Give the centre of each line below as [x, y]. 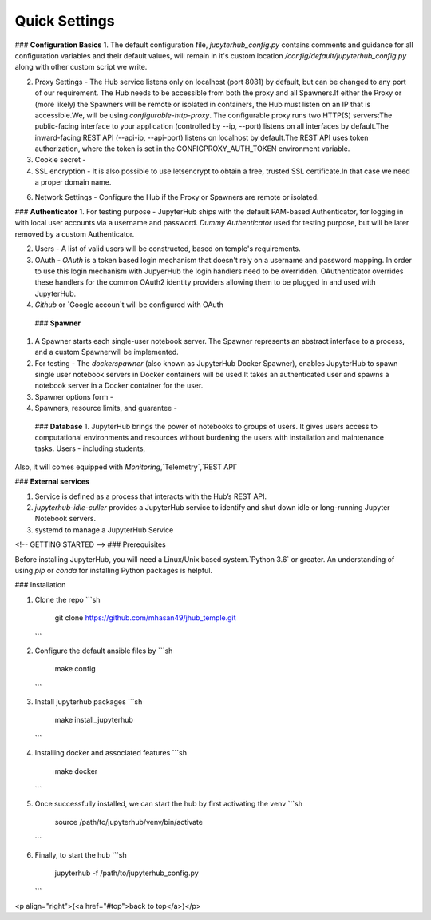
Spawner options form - [74, 396]
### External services [52, 482]
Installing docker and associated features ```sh [111, 753]
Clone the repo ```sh [67, 599]
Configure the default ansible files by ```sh [104, 651]
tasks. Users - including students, [90, 448]
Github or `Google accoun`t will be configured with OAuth [129, 305]
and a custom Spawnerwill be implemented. [107, 352]
